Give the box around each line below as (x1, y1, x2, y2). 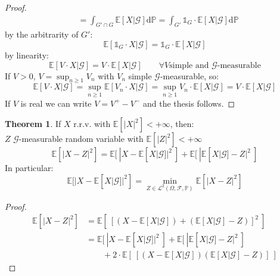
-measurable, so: (160, 69, 219, 82)
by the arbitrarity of (5, 28, 79, 41)
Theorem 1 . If (5, 117, 61, 130)
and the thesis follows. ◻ (143, 97, 235, 109)
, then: (170, 117, 194, 130)
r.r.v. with (73, 117, 111, 130)
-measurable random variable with (18, 132, 144, 145)
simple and (169, 61, 209, 70)
